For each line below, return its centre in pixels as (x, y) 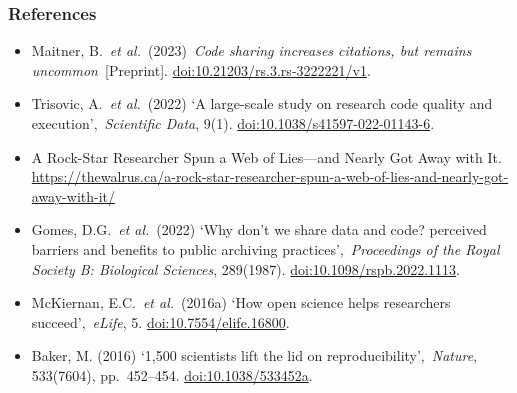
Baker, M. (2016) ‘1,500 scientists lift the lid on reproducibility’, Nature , (254, 355)
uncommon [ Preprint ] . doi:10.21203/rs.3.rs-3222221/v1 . (201, 69)
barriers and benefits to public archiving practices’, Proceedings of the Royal (265, 248)
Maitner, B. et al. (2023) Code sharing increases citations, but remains (251, 50)
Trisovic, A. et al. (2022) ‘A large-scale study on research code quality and (262, 103)
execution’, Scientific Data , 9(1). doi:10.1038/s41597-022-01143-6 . (233, 123)
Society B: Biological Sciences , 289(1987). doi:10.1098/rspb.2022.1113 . (245, 268)
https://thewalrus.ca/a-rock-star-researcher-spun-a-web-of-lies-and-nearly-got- (270, 176)
